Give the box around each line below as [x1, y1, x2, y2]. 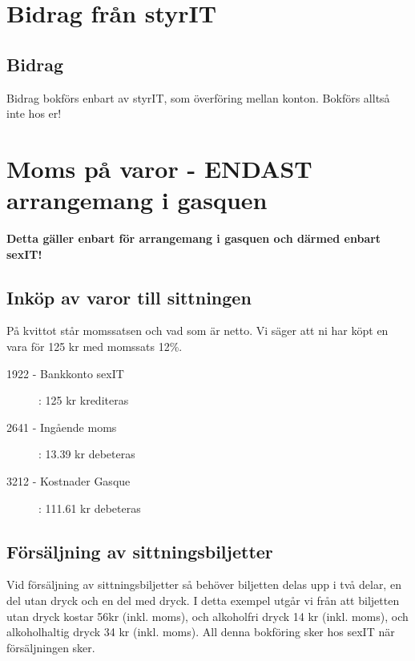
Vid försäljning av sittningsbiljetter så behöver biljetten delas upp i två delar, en [6, 576, 401, 593]
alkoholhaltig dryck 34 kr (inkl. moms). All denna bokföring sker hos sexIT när [6, 623, 395, 640]
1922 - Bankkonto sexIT [6, 365, 124, 381]
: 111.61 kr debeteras [38, 499, 141, 516]
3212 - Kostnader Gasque [6, 473, 131, 490]
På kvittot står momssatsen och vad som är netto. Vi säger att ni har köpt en [6, 322, 389, 339]
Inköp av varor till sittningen [6, 284, 252, 309]
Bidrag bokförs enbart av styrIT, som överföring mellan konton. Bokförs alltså [6, 89, 390, 106]
